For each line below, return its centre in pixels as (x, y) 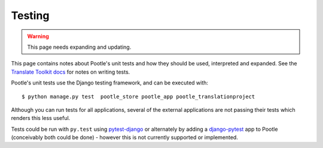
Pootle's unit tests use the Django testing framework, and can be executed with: (110, 83)
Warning (38, 36)
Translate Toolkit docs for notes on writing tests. (71, 72)
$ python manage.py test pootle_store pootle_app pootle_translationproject (138, 96)
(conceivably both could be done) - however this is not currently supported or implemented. (125, 137)
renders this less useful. (41, 118)
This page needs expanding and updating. (79, 47)
